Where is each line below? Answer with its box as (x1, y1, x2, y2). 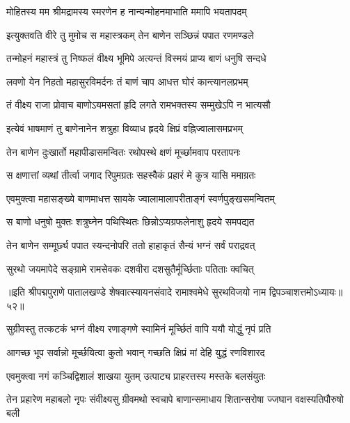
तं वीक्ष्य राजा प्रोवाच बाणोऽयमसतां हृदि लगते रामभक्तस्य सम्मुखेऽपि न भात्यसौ (6, 97, 271, 112)
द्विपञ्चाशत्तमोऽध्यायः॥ (269, 285, 343, 299)
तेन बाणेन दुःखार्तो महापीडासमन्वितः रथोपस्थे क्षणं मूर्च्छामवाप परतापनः (6, 144, 241, 159)
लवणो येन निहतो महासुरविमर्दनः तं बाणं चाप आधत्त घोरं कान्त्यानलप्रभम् (6, 74, 248, 88)
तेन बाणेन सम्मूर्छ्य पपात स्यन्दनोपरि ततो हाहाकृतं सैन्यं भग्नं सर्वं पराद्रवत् (6, 237, 255, 252)
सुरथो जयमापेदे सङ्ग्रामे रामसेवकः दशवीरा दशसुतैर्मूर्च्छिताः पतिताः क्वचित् (6, 261, 254, 276)
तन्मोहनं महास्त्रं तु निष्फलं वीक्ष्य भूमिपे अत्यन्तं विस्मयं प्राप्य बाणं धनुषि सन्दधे (6, 51, 267, 65)
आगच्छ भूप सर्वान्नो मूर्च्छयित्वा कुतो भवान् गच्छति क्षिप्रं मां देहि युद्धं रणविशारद (6, 344, 265, 359)
